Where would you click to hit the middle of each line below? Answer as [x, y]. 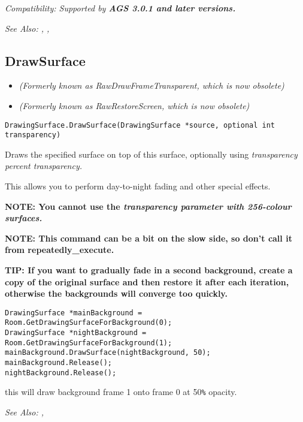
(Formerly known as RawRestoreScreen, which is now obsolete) [134, 105]
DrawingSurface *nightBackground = [76, 333]
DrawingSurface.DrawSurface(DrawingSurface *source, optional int [140, 125]
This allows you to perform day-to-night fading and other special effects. [138, 186]
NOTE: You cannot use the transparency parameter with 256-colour [148, 206]
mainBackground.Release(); [58, 363]
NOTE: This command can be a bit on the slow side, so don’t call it [149, 238]
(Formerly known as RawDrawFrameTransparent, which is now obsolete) [151, 85]
